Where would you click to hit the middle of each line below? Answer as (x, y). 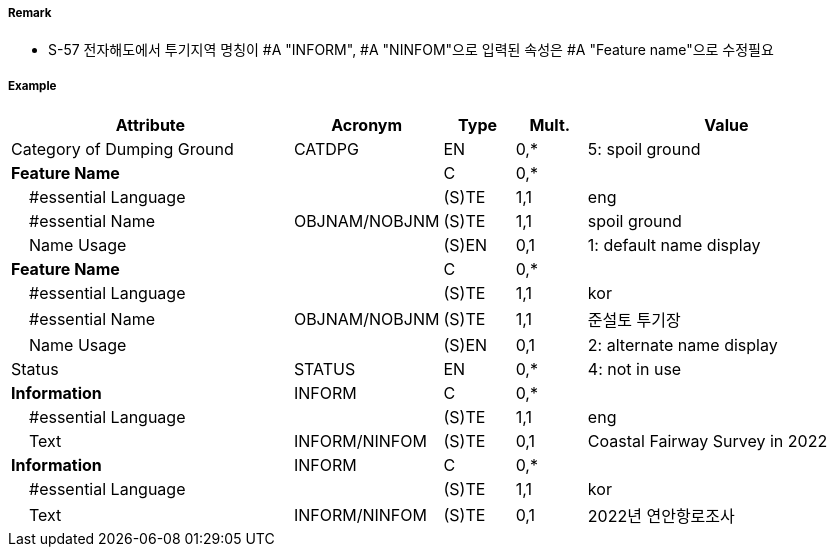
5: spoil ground (644, 149)
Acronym (367, 125)
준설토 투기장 (634, 320)
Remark (30, 13)
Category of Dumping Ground (122, 149)
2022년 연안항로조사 (661, 516)
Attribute (150, 125)
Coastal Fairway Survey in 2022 (707, 441)
